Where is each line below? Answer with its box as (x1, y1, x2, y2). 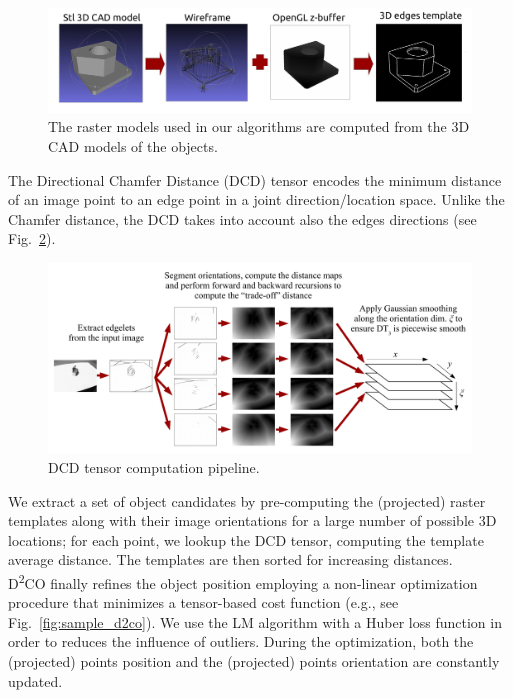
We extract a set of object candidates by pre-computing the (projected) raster (8, 490, 486, 511)
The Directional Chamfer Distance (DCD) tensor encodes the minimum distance (8, 169, 502, 190)
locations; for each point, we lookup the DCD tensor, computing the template (8, 529, 484, 550)
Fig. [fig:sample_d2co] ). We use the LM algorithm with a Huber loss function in (8, 611, 502, 632)
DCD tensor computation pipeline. (48, 456, 260, 477)
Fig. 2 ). (8, 228, 56, 249)
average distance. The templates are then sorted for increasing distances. (8, 549, 453, 570)
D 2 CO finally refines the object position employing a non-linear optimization (8, 569, 478, 593)
